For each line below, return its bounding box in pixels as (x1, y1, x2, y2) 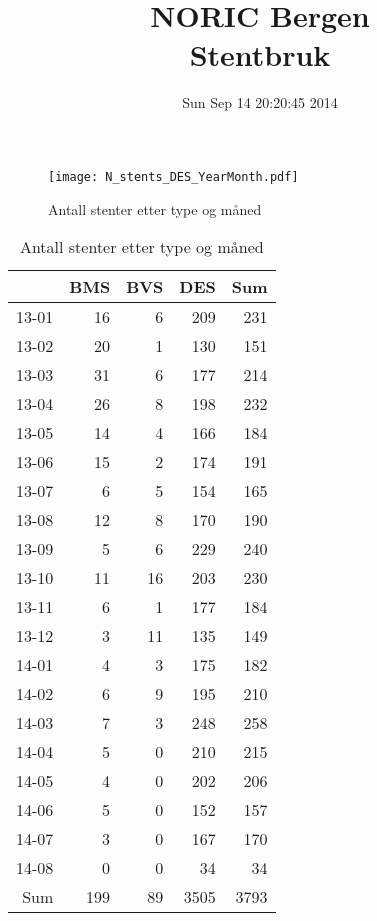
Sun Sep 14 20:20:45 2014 (182, 92, 338, 113)
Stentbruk (189, 34, 331, 75)
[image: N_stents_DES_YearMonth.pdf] (48, 169, 299, 184)
